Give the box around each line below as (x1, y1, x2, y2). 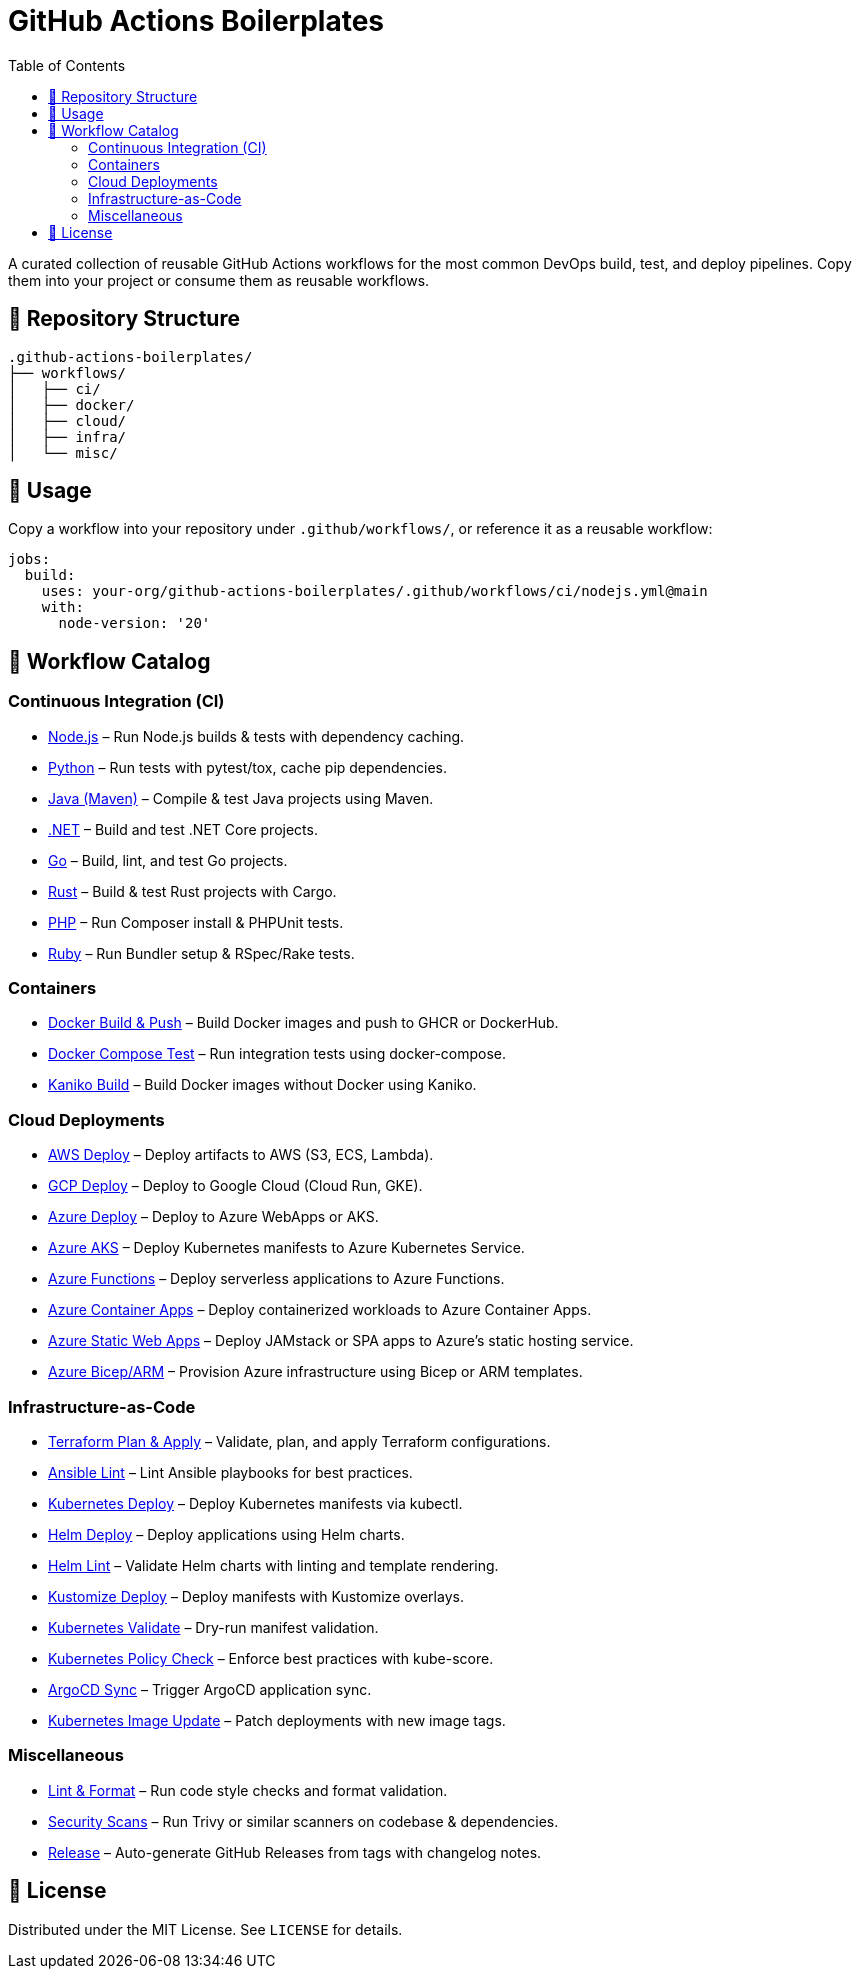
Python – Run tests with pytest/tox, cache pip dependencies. (48, 758, 448, 776)
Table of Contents (8, 56, 126, 74)
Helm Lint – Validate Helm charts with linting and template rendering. (48, 1556, 499, 1574)
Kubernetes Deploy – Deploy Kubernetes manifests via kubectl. (48, 1494, 463, 1512)
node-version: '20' (58, 615, 211, 632)
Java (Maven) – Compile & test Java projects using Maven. (48, 789, 434, 807)
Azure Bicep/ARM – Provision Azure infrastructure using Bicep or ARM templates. (48, 1363, 583, 1381)
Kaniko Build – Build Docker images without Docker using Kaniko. (48, 1076, 477, 1094)
